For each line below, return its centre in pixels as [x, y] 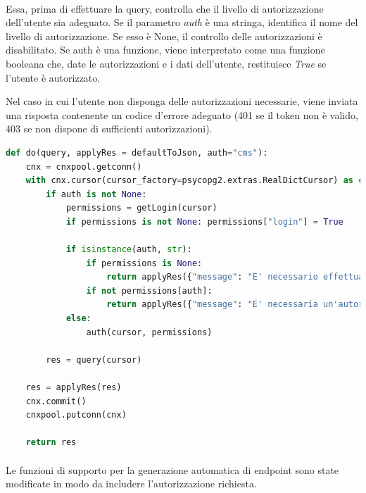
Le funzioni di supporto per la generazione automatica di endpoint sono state [172, 469]
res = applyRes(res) [74, 388]
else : [78, 319]
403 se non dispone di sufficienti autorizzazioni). [109, 129]
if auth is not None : [96, 194]
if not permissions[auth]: [149, 291]
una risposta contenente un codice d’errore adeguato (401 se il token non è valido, [182, 114]
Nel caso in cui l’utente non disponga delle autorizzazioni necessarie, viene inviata [182, 101]
